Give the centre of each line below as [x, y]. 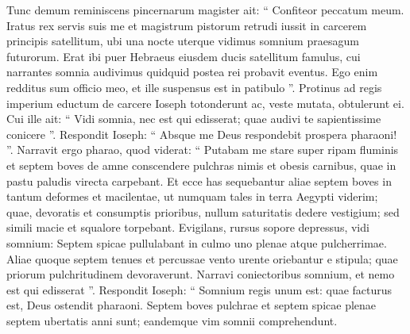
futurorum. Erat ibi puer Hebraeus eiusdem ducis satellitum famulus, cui [184, 56]
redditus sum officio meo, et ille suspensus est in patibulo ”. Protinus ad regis [194, 87]
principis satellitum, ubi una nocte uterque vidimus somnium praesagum [183, 41]
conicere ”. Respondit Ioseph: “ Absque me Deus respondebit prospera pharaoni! [202, 134]
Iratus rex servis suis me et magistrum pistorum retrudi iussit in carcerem [187, 25]
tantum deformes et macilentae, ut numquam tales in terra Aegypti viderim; [192, 196]
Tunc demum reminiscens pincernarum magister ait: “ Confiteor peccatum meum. [205, 10]
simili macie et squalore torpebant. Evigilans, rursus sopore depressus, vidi [188, 227]
